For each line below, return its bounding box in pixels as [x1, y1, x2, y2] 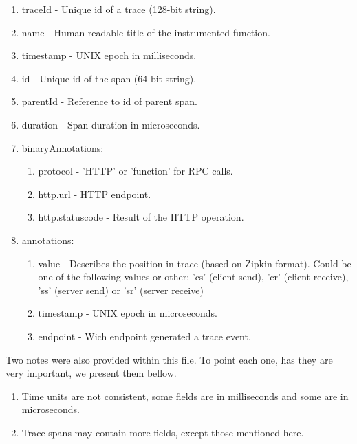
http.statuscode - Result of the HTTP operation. [38, 210, 244, 224]
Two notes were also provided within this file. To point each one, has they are [6, 352, 333, 366]
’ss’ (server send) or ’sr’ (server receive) [38, 282, 204, 297]
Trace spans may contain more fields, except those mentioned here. [21, 425, 304, 439]
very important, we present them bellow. [6, 366, 177, 380]
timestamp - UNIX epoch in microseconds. [38, 306, 217, 320]
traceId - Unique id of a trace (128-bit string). [21, 2, 216, 16]
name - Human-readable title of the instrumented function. [21, 25, 270, 39]
